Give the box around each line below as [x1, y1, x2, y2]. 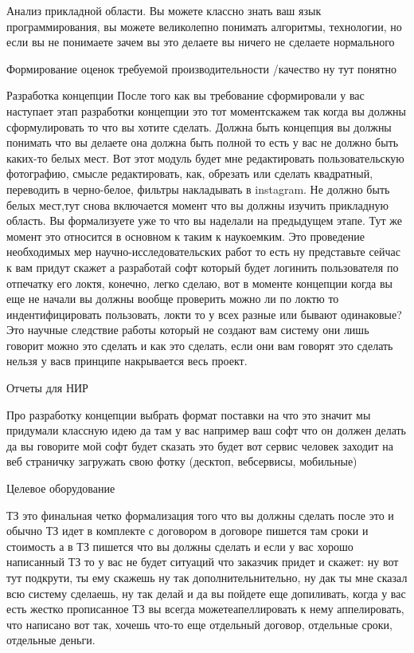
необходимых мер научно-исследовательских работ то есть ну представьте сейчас [6, 243, 401, 260]
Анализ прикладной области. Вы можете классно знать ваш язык [6, 2, 322, 18]
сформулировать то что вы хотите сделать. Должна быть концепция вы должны [6, 118, 392, 135]
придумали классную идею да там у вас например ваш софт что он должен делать [6, 422, 406, 439]
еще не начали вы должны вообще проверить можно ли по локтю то [6, 290, 339, 307]
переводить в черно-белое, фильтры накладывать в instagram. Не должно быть [6, 180, 390, 197]
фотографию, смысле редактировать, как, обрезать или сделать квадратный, [6, 165, 373, 182]
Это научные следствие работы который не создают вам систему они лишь [6, 321, 369, 338]
